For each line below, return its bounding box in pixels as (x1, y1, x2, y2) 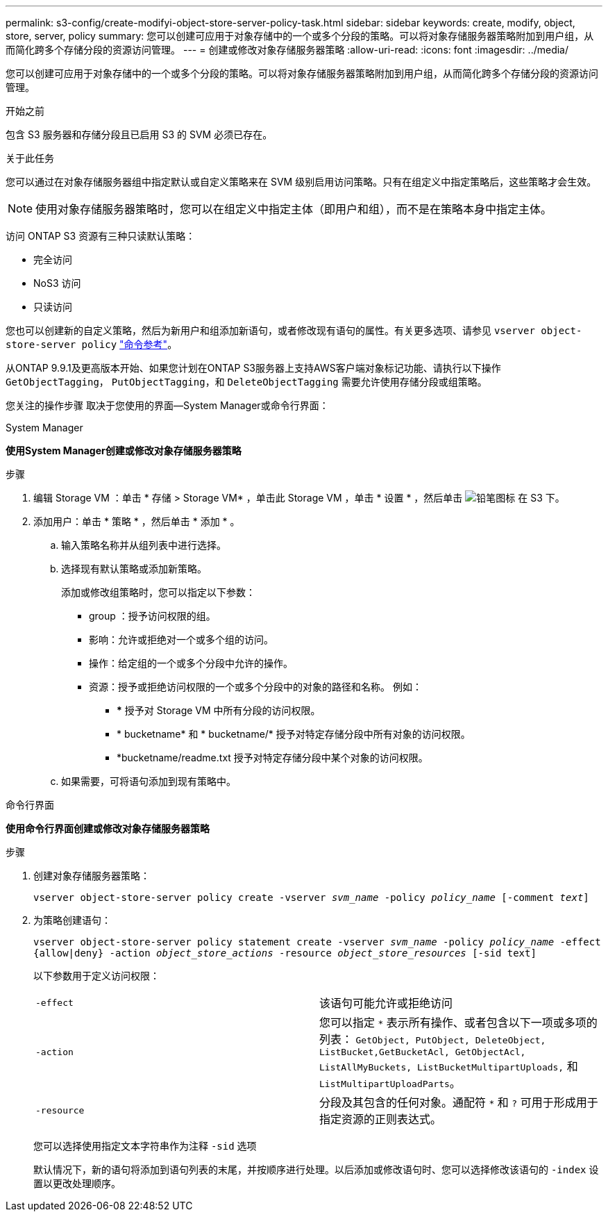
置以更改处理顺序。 (33, 1177, 121, 1189)
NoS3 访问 (33, 277, 81, 289)
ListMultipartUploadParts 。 (319, 1076, 461, 1090)
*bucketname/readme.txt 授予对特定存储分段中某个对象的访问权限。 (117, 752, 428, 763)
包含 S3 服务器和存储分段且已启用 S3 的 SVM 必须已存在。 (6, 129, 273, 140)
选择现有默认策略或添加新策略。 (61, 563, 207, 574)
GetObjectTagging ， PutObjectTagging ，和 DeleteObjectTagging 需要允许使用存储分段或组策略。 (6, 376, 487, 388)
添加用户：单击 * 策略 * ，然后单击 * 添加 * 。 (33, 515, 240, 527)
